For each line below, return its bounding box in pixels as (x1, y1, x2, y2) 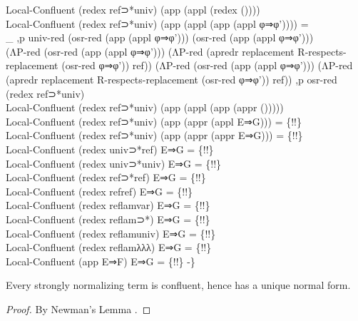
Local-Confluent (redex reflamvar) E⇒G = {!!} (6, 198, 210, 213)
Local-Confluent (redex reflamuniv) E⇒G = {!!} (6, 225, 216, 240)
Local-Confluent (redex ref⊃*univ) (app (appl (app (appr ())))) (6, 100, 284, 115)
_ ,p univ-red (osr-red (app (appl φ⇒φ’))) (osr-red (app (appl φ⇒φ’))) (6, 30, 314, 45)
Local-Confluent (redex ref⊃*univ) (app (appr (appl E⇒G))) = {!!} (6, 113, 302, 128)
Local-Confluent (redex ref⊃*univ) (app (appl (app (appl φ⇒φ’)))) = (6, 16, 309, 31)
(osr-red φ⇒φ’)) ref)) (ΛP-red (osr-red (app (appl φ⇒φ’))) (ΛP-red (61, 58, 353, 73)
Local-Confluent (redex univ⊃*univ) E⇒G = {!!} (6, 156, 222, 170)
